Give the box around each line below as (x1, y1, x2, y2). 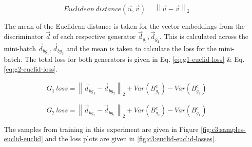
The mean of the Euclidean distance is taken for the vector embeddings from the (4, 20, 245, 31)
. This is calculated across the (159, 31, 249, 41)
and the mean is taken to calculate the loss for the (66, 43, 217, 53)
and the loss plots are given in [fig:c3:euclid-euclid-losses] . (45, 133, 216, 144)
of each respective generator (53, 31, 136, 41)
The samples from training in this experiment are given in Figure (4, 124, 199, 134)
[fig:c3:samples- (200, 124, 246, 134)
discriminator (4, 31, 44, 41)
